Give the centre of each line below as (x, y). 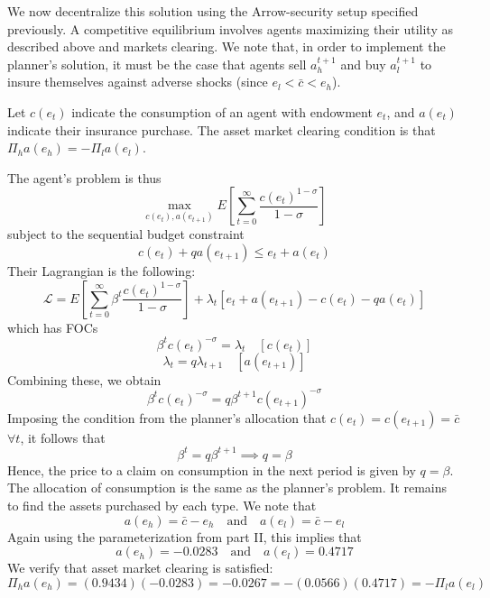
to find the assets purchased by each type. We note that (162, 505)
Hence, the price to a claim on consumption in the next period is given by (212, 469)
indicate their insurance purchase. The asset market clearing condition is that (222, 129)
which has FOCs (53, 327)
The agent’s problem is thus (84, 177)
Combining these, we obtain (84, 379)
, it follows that (63, 437)
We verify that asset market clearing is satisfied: (140, 568)
